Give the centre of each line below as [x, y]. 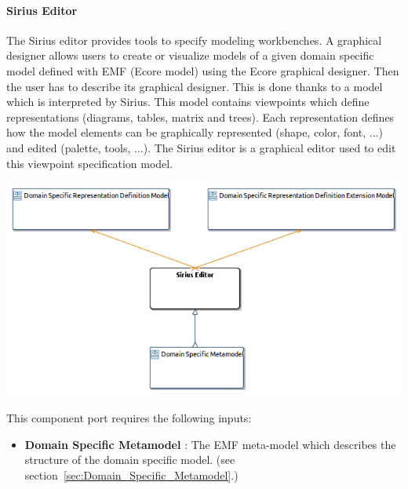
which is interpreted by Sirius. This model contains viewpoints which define [188, 102]
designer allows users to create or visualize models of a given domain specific [190, 55]
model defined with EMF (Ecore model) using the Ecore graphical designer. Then [203, 70]
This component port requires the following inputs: [129, 417]
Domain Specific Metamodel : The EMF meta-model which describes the [210, 444]
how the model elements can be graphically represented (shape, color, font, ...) [195, 132]
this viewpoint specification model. [90, 163]
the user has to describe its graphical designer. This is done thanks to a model [195, 86]
